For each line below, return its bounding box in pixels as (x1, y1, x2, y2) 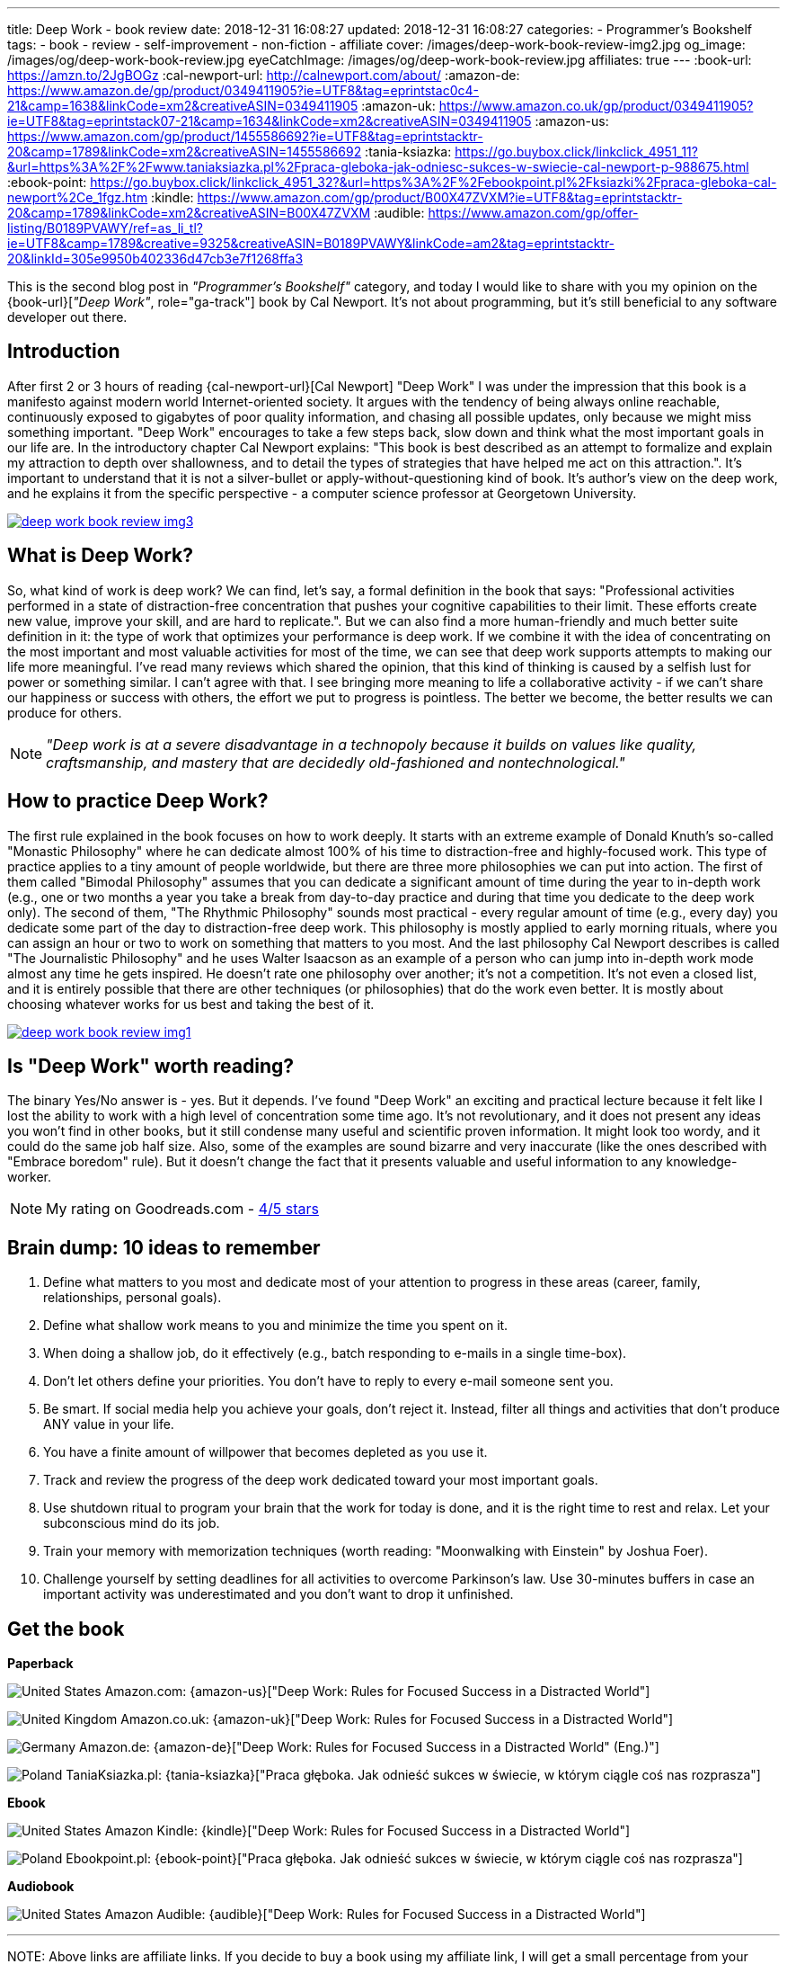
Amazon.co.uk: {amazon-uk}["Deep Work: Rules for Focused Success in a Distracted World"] (120, 1711, 674, 1727)
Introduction (7, 340, 120, 363)
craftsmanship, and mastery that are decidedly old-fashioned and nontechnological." (46, 753, 625, 772)
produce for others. (7, 704, 122, 720)
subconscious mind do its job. (43, 1515, 220, 1531)
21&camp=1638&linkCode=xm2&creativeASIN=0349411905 (7, 98, 358, 113)
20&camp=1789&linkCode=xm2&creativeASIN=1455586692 (7, 144, 362, 159)
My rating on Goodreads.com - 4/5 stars (46, 1200, 319, 1219)
